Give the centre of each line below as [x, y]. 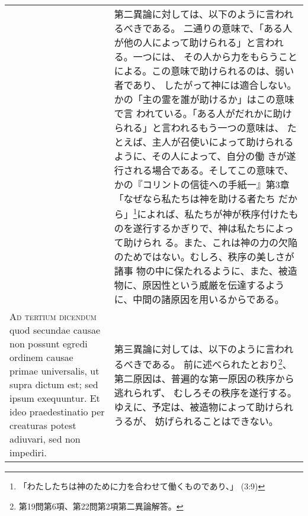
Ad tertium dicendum [53, 317]
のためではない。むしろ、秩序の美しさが [204, 257]
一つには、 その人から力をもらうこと [215, 57]
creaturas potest [43, 425]
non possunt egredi [49, 344]
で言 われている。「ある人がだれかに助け [203, 113]
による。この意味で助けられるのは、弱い [204, 71]
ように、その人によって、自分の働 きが [200, 156]
